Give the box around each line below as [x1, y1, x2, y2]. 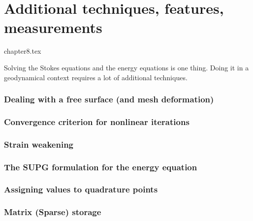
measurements [4, 17, 102, 37]
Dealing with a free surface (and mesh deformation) [4, 93, 214, 105]
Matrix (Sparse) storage [4, 206, 101, 218]
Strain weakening [4, 138, 74, 150]
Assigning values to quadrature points [4, 183, 158, 195]
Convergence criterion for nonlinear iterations [4, 115, 190, 127]
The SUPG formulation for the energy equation [4, 160, 197, 173]
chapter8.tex [4, 46, 41, 56]
